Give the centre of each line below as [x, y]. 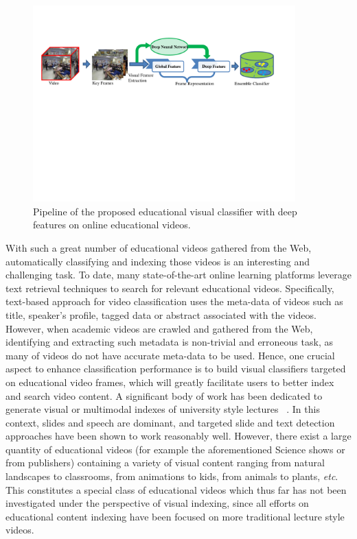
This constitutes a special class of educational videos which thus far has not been [176, 489]
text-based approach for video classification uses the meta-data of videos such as [174, 301]
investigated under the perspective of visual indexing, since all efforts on [157, 503]
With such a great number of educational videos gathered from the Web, [159, 247]
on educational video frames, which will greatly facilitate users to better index [170, 382]
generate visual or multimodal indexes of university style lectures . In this [163, 409]
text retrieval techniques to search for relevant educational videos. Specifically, [170, 288]
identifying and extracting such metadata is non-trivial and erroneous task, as [169, 342]
